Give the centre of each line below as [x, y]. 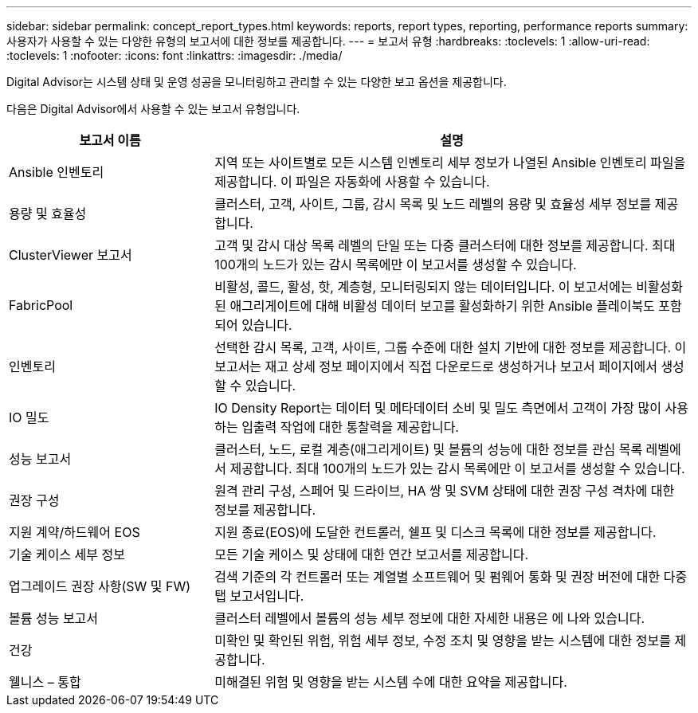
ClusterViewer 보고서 [71, 255]
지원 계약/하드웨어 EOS [75, 532]
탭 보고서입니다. [259, 596]
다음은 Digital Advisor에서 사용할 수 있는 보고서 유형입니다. [153, 109]
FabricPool [41, 305]
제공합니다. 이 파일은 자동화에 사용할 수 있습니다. [352, 182]
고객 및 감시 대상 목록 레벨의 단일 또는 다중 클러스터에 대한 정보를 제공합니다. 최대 [445, 245]
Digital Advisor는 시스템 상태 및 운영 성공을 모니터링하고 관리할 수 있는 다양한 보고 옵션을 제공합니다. [257, 82]
